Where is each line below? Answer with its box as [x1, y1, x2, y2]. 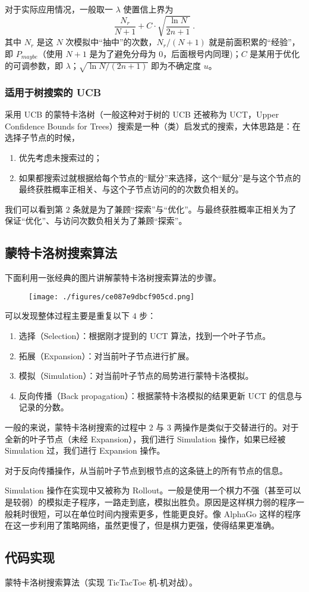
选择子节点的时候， [5, 131, 80, 144]
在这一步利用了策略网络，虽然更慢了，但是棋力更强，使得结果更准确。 [5, 519, 279, 531]
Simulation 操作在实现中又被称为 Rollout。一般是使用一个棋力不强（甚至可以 [5, 484, 301, 496]
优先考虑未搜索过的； [18, 151, 102, 163]
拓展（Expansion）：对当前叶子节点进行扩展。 [18, 349, 194, 362]
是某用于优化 [250, 47, 300, 59]
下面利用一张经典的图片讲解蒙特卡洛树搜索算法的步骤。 [5, 271, 221, 284]
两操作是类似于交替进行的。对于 [174, 420, 299, 433]
